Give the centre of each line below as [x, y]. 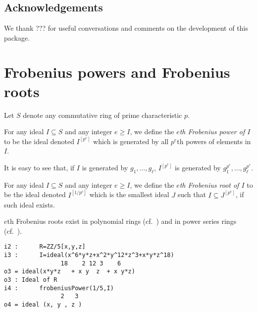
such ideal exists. [29, 204]
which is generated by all [131, 141]
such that [192, 194]
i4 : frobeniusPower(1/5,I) [59, 288]
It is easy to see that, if [39, 168]
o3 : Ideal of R [31, 280]
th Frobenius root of [209, 184]
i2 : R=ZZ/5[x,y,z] [45, 247]
